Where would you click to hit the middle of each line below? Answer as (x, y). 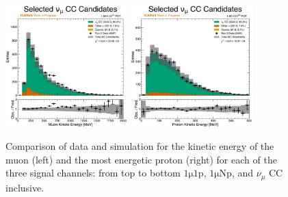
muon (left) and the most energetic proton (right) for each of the (141, 159)
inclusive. (25, 187)
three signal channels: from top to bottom (93, 173)
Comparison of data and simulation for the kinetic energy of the (140, 146)
